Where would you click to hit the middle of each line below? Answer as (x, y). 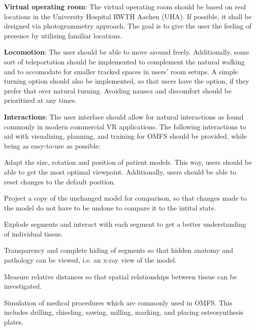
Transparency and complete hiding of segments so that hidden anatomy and (119, 250)
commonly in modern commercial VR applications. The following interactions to (125, 126)
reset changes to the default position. (60, 181)
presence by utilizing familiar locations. (63, 35)
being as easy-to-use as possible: (52, 145)
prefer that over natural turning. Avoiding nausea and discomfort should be (118, 90)
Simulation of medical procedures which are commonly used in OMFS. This (118, 302)
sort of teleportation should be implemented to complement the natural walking (125, 61)
